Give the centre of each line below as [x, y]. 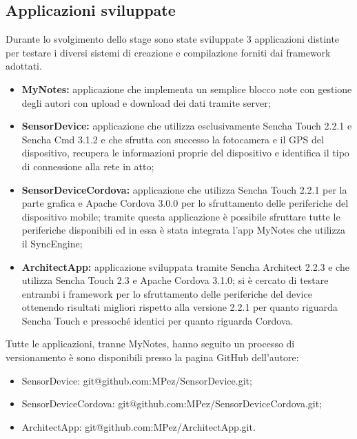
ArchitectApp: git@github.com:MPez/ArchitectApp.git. [139, 426]
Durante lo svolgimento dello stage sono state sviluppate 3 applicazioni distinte [173, 39]
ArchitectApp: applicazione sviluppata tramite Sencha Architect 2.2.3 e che [185, 266]
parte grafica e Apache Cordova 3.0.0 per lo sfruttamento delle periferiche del [185, 203]
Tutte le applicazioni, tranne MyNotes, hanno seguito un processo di [150, 344]
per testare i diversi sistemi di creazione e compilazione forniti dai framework [168, 52]
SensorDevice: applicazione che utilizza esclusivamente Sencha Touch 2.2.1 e [187, 126]
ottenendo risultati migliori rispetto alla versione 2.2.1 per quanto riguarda [180, 307]
